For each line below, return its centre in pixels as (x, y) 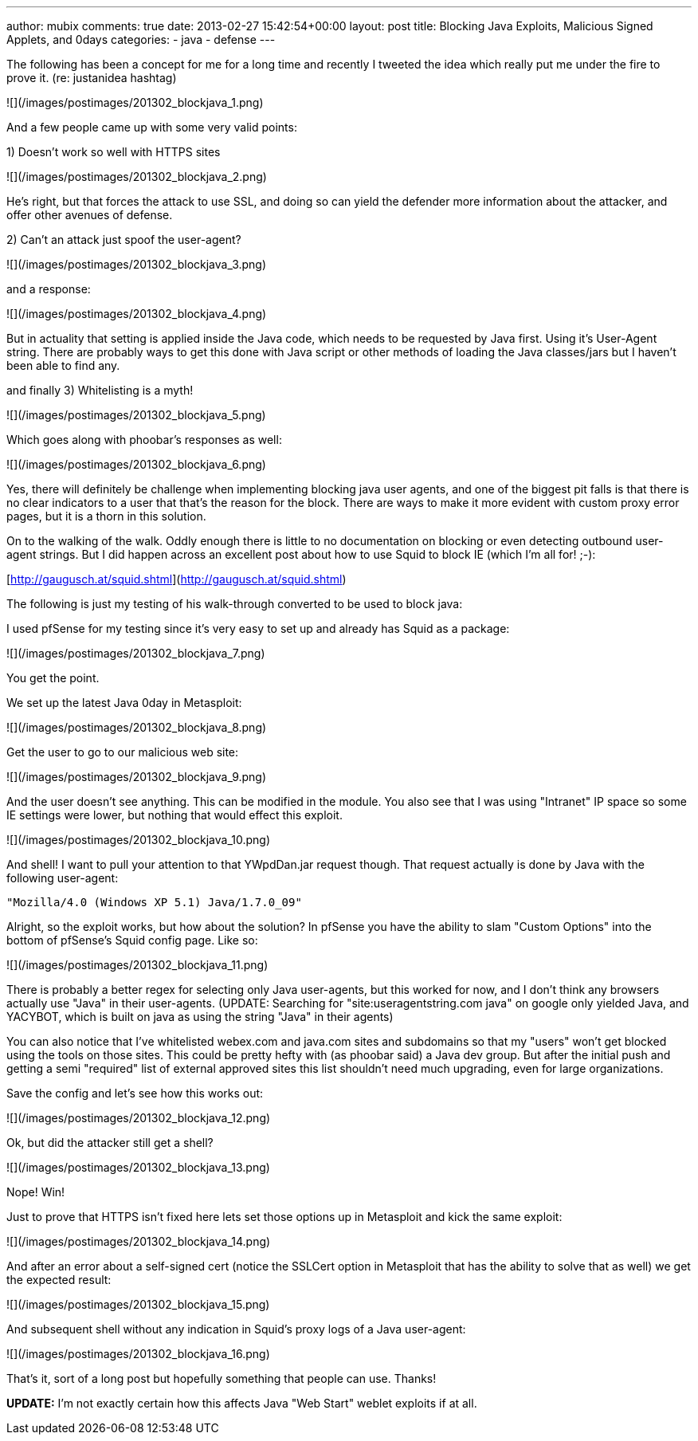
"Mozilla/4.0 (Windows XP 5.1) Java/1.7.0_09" (154, 902)
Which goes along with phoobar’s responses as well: (144, 440)
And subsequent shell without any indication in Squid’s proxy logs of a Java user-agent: (236, 1329)
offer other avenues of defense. (90, 215)
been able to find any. (63, 365)
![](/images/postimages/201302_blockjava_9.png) (137, 777)
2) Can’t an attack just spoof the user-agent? (124, 240)
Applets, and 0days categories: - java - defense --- (141, 39)
